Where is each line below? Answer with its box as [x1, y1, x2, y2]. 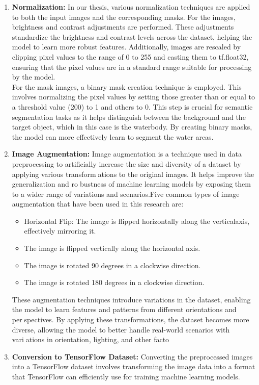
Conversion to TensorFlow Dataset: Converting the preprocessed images [12, 351, 253, 362]
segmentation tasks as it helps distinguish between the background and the [12, 111, 246, 122]
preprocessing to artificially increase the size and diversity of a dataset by [12, 158, 241, 169]
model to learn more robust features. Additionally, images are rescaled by [12, 41, 241, 52]
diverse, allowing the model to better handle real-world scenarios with [12, 324, 230, 335]
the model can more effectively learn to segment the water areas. [12, 131, 214, 142]
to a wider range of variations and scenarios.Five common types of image [12, 188, 240, 199]
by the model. [12, 71, 55, 82]
